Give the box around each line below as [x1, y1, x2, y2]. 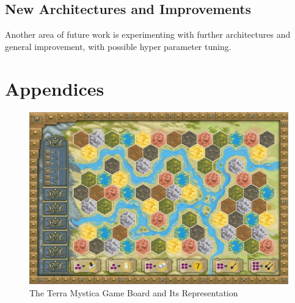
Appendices [5, 76, 104, 101]
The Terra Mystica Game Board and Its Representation [29, 286, 238, 299]
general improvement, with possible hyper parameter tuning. [5, 40, 231, 52]
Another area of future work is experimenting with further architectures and [5, 28, 291, 41]
